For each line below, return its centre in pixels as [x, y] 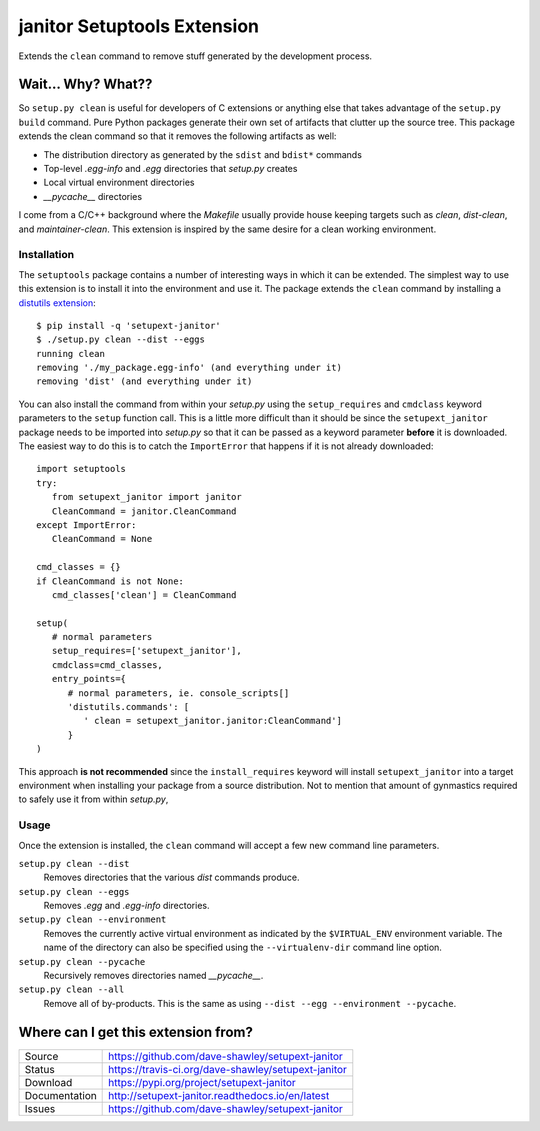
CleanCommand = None [102, 539]
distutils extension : [57, 302]
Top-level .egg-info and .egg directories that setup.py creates [170, 169]
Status [39, 1069]
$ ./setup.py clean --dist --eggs [120, 339]
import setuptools [81, 469]
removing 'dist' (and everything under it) [144, 381]
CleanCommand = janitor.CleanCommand [144, 511]
